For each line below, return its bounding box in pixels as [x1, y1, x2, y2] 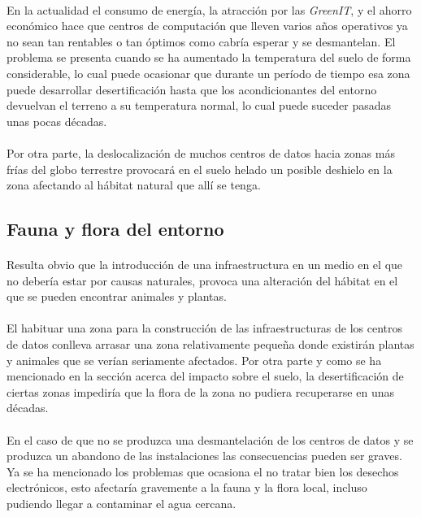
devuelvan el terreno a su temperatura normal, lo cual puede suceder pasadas [7, 97, 392, 114]
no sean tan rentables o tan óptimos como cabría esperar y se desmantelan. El [7, 33, 396, 50]
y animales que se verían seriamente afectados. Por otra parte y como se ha [7, 351, 382, 368]
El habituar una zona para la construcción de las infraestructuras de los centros [7, 319, 403, 337]
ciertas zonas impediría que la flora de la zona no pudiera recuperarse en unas [7, 383, 394, 400]
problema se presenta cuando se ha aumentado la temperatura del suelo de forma [7, 49, 411, 66]
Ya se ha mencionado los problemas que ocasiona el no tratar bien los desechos [7, 463, 399, 480]
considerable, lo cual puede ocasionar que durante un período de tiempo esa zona [7, 64, 410, 81]
